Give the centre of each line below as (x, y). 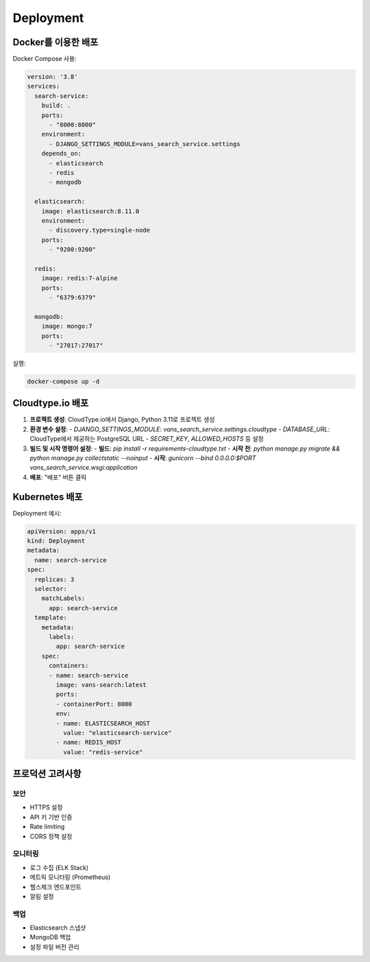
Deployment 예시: (37, 513)
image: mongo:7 (67, 326)
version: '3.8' (52, 77)
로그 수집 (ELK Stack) (59, 867)
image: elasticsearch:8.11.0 (90, 211)
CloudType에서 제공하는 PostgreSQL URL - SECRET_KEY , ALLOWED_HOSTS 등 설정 (147, 439)
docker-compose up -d (63, 381)
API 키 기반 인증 (51, 817)
